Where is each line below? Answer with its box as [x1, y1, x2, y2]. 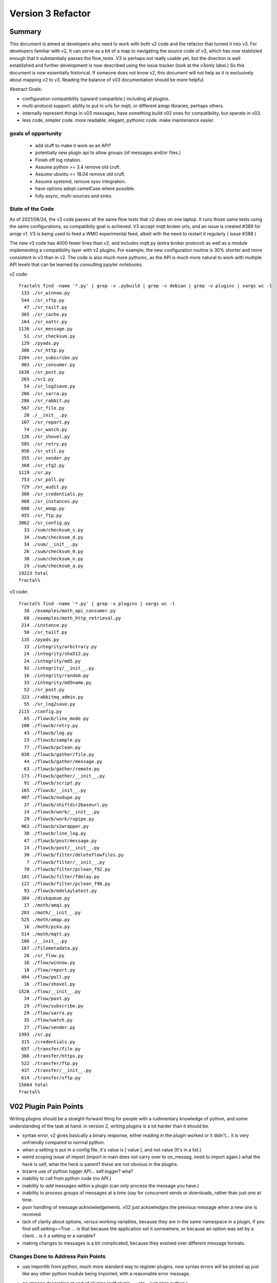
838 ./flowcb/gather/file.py [21, 751, 95, 757]
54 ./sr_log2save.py [24, 383, 76, 390]
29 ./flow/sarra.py [24, 1010, 73, 1016]
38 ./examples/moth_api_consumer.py [24, 608, 116, 614]
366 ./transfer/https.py [21, 1053, 84, 1059]
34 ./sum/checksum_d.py [24, 534, 84, 540]
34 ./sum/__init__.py [24, 541, 78, 547]
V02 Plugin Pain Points [9, 1102, 84, 1111]
